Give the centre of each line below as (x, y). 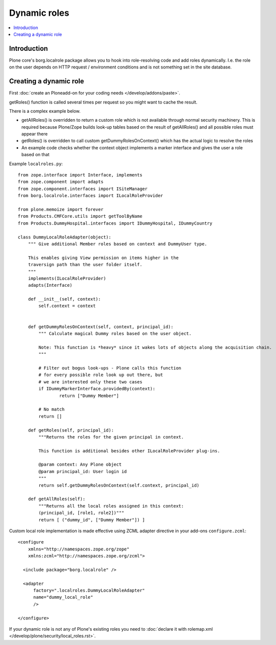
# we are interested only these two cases (91, 382)
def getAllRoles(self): (57, 499)
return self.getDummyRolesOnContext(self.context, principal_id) (119, 485)
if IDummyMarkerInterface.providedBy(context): (97, 389)
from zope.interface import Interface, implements (80, 175)
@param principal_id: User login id (83, 471)
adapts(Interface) (50, 285)
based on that (35, 155)
